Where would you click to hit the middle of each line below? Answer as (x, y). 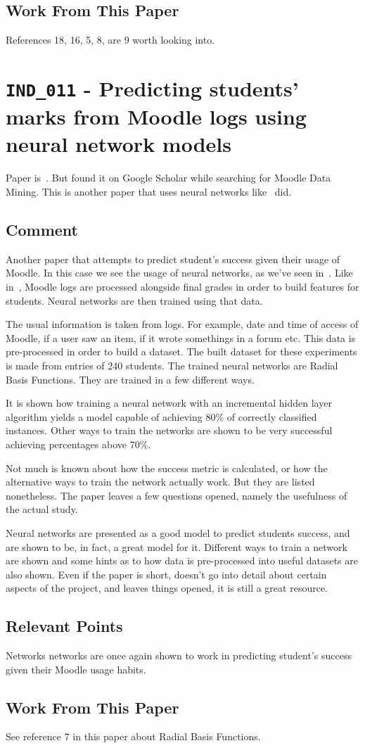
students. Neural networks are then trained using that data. (134, 300)
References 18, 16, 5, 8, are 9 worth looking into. (110, 40)
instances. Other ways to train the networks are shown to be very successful (169, 430)
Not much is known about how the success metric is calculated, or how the (167, 468)
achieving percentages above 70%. (78, 444)
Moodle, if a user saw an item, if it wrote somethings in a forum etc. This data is (181, 337)
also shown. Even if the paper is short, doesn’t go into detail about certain (166, 574)
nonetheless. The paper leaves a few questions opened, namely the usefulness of (177, 495)
